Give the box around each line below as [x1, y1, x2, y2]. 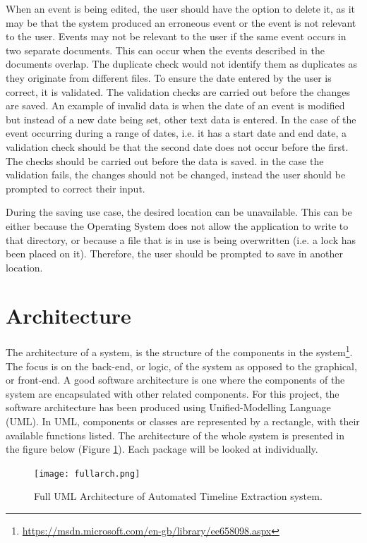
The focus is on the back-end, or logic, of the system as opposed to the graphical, [6, 358, 357, 373]
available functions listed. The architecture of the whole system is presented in [6, 427, 345, 442]
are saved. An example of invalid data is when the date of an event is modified [6, 98, 345, 113]
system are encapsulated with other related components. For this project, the [6, 386, 339, 401]
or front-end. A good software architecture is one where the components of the [6, 372, 345, 387]
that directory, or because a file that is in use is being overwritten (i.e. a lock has [6, 232, 356, 247]
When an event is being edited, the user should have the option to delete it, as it [6, 1, 355, 16]
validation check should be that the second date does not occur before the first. [6, 139, 349, 154]
